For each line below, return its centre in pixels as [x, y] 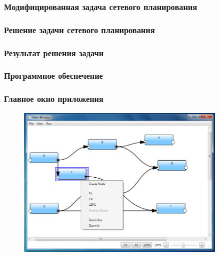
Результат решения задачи [54, 52]
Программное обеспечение [53, 76]
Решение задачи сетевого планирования [79, 29]
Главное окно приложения [54, 99]
